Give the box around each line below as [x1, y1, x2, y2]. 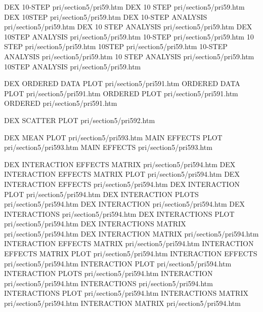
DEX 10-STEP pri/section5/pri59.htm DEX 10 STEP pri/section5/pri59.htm [4, 2, 245, 12]
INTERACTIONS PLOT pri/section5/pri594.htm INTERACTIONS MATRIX [4, 288, 248, 298]
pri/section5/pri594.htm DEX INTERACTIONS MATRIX [4, 218, 186, 229]
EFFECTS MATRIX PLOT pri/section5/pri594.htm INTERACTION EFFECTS [4, 248, 257, 259]
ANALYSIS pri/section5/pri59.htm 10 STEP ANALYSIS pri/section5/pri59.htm [4, 51, 254, 61]
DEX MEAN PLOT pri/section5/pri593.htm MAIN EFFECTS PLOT [4, 132, 223, 142]
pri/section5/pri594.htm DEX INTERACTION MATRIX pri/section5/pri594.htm [4, 228, 259, 239]
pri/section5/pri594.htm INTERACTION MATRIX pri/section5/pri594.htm [4, 298, 241, 308]
